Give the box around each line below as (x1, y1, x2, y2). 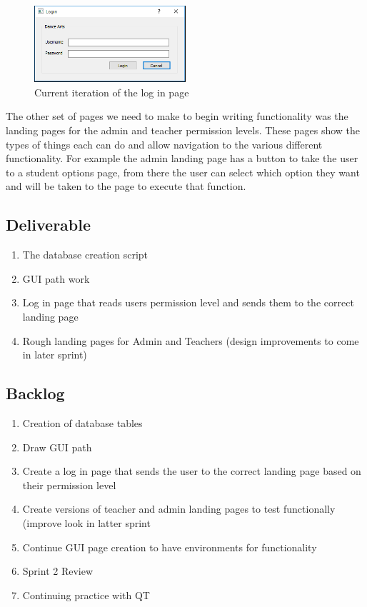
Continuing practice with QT (22, 587, 150, 602)
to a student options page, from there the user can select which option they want (6, 164, 360, 179)
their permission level (22, 477, 116, 492)
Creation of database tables (22, 416, 143, 431)
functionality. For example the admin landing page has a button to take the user (6, 151, 358, 166)
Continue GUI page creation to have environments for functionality (22, 539, 317, 554)
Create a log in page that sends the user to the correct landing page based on (22, 463, 361, 478)
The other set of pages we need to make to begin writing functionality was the (6, 109, 348, 124)
